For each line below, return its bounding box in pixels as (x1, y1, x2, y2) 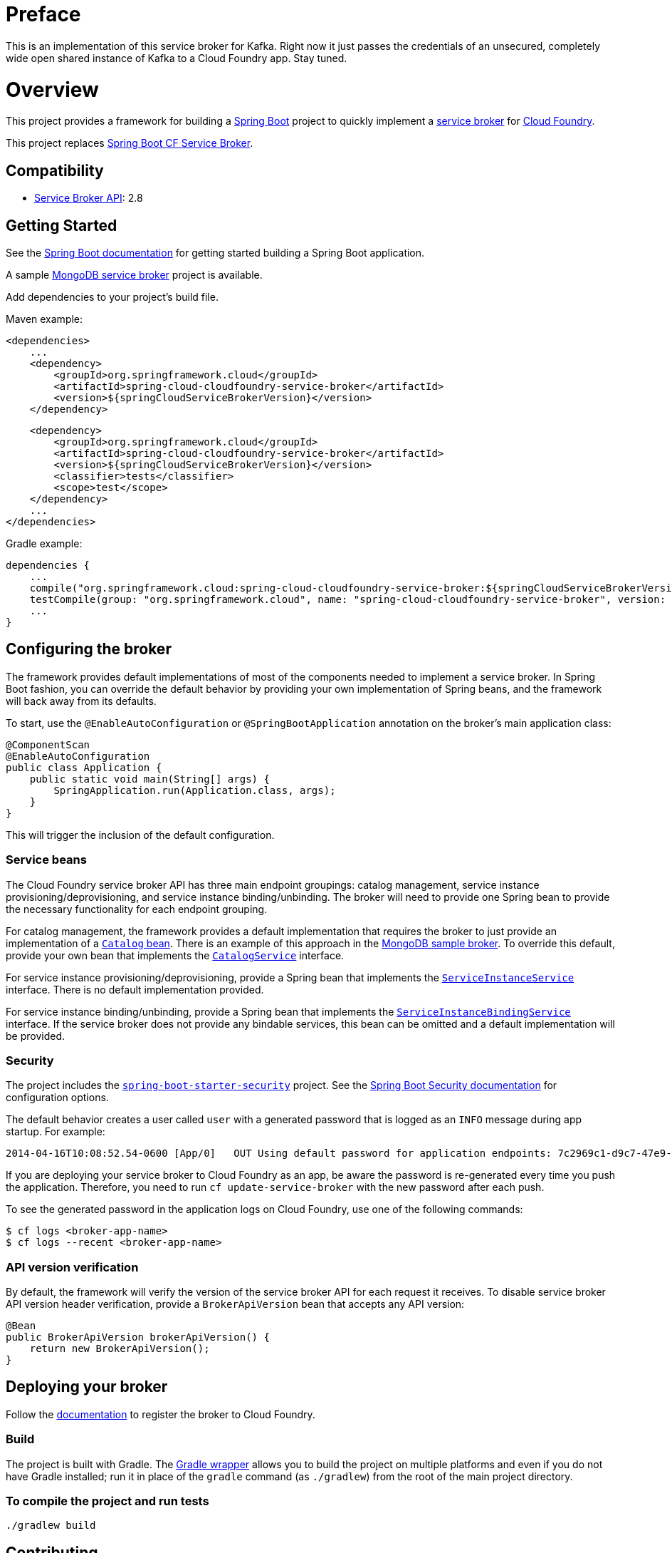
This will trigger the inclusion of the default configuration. (6, 828, 275, 841)
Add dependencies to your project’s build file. (6, 290, 219, 303)
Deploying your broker (6, 1378, 168, 1396)
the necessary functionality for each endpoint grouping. (6, 902, 268, 915)
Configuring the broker (6, 640, 172, 659)
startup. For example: (6, 1125, 105, 1138)
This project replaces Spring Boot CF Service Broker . (6, 137, 253, 150)
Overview (6, 77, 99, 102)
